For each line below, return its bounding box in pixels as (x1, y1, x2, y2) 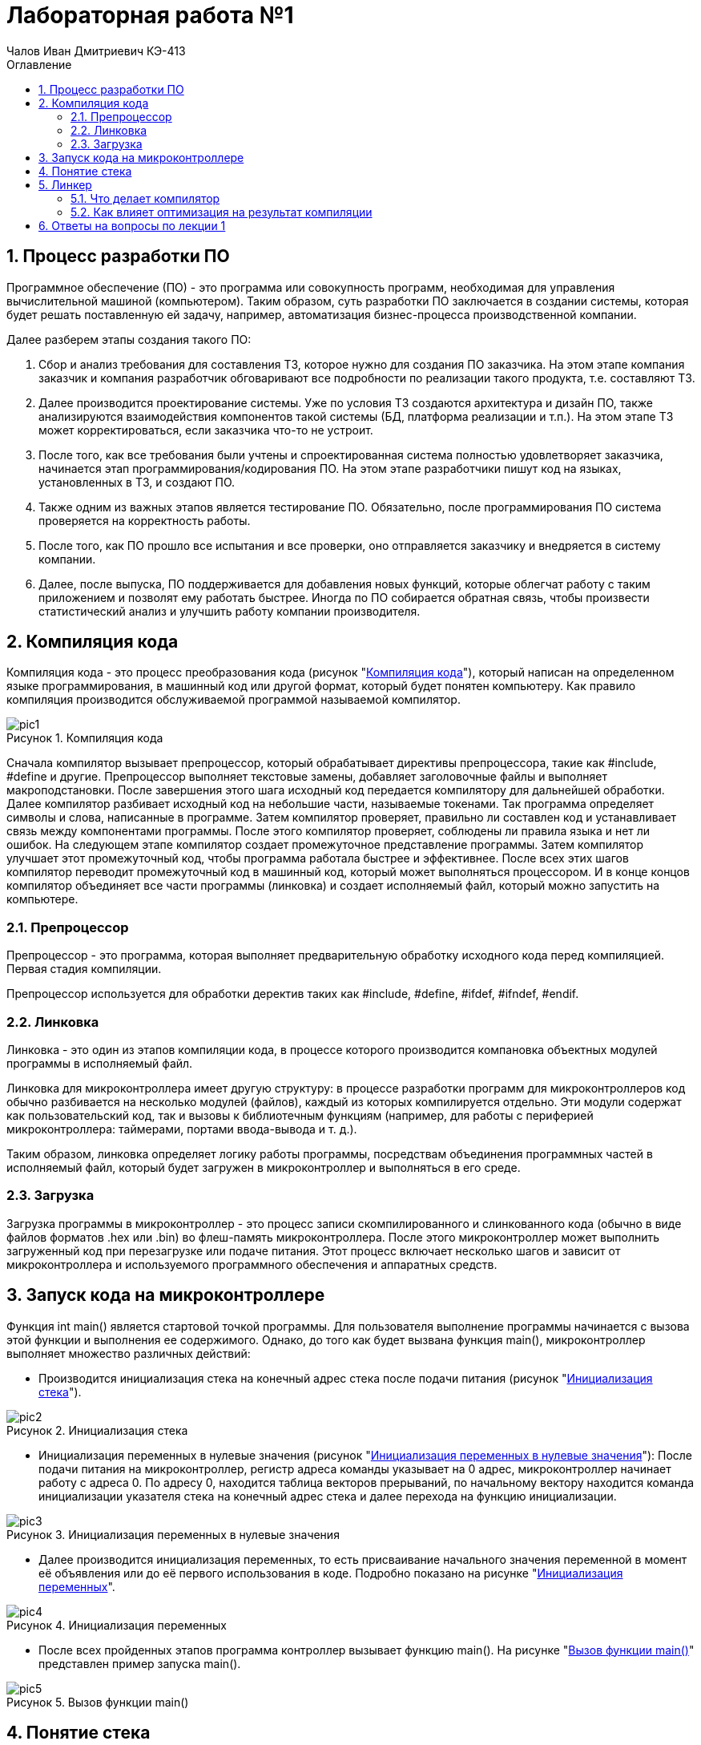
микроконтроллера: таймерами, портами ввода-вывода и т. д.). (6, 1121, 357, 1136)
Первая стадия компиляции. (6, 962, 162, 976)
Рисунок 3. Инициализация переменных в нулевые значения (6, 1527, 340, 1541)
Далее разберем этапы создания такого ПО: (6, 332, 252, 346)
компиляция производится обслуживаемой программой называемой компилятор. (6, 693, 461, 707)
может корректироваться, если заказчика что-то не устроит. (38, 422, 373, 437)
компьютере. (6, 892, 79, 907)
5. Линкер (38, 177, 92, 192)
